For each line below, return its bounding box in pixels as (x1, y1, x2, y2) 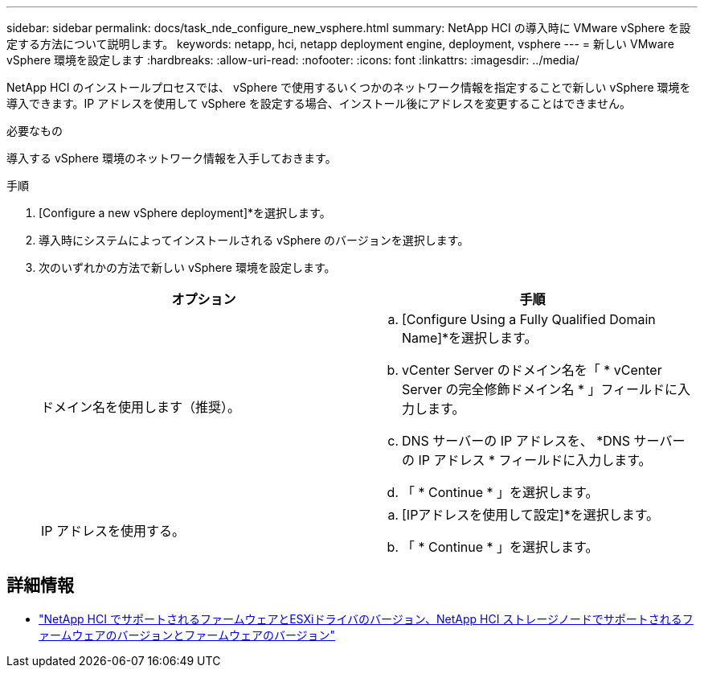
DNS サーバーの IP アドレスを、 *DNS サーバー (402, 433, 686, 449)
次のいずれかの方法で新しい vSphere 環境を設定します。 (39, 261, 336, 274)
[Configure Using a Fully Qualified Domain (402, 311, 656, 327)
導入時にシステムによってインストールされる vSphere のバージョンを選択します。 (39, 233, 469, 247)
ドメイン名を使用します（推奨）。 (41, 399, 241, 415)
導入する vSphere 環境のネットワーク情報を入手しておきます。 (6, 151, 337, 165)
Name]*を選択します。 (402, 330, 538, 346)
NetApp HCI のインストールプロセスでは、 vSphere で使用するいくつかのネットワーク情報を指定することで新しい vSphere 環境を (6, 80, 691, 94)
